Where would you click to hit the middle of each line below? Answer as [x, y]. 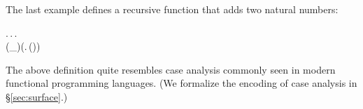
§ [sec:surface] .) [37, 96]
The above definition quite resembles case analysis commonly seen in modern [171, 69]
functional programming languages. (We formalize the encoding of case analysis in [181, 83]
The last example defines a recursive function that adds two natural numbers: [172, 9]
